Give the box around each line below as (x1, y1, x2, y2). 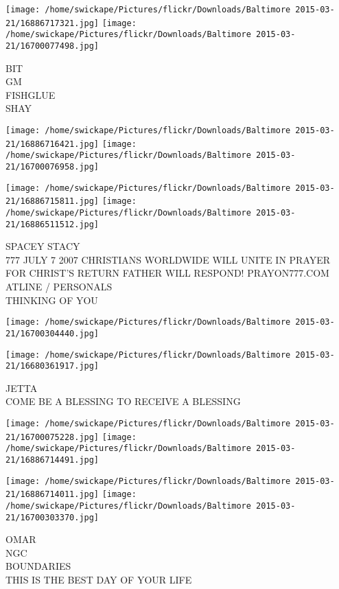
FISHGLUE (5, 87, 56, 102)
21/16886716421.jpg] (5, 139, 100, 149)
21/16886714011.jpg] (5, 489, 100, 500)
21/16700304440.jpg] (5, 328, 100, 338)
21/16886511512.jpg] (5, 219, 100, 229)
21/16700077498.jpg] (5, 41, 100, 51)
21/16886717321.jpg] (5, 18, 100, 28)
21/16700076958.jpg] (5, 161, 100, 172)
